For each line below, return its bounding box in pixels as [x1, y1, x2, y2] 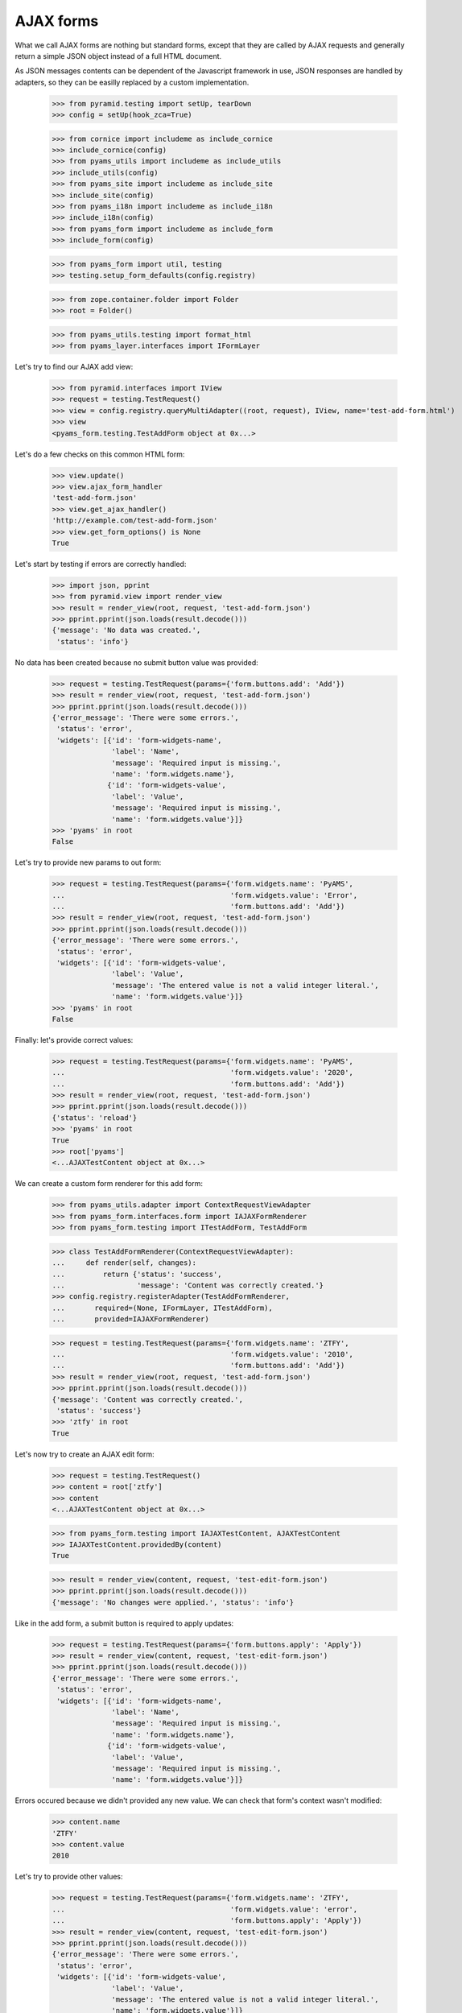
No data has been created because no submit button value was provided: [14, 657, 259, 668]
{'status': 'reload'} [52, 1113, 138, 1122]
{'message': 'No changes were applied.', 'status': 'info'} [52, 1598, 295, 1606]
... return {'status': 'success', [52, 1269, 222, 1279]
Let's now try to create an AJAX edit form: [14, 1449, 155, 1459]
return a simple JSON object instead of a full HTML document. [14, 51, 222, 60]
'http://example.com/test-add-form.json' [52, 516, 218, 525]
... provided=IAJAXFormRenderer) [52, 1315, 209, 1324]
